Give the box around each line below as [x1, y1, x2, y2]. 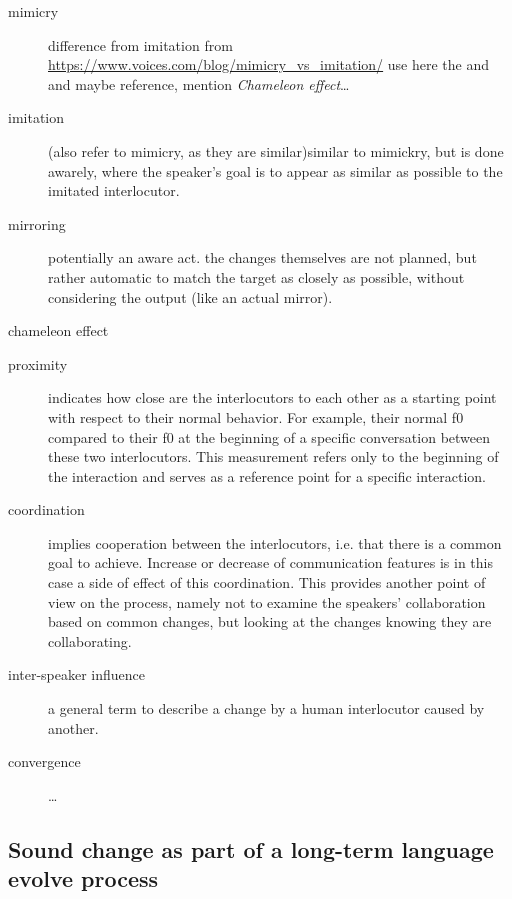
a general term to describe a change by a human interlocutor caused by [48, 698, 485, 719]
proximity [8, 353, 68, 374]
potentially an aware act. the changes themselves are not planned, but [48, 247, 477, 268]
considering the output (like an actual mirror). [48, 286, 333, 307]
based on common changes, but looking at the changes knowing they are [48, 611, 492, 632]
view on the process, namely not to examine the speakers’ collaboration [48, 591, 486, 612]
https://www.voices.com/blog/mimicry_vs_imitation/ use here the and [48, 54, 490, 75]
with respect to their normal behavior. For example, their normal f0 [48, 406, 464, 427]
